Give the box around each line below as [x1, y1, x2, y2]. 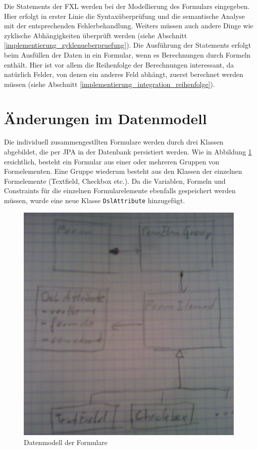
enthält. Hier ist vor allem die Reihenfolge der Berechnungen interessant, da [4, 59, 234, 70]
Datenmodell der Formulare [24, 437, 107, 447]
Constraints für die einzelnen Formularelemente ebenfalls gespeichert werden [4, 185, 236, 196]
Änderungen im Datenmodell [4, 108, 207, 128]
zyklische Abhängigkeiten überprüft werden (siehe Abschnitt [4, 30, 187, 40]
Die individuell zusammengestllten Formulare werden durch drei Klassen [4, 137, 224, 147]
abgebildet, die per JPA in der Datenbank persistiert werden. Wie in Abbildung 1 [4, 147, 252, 157]
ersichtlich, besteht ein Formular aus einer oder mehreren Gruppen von [4, 156, 219, 166]
